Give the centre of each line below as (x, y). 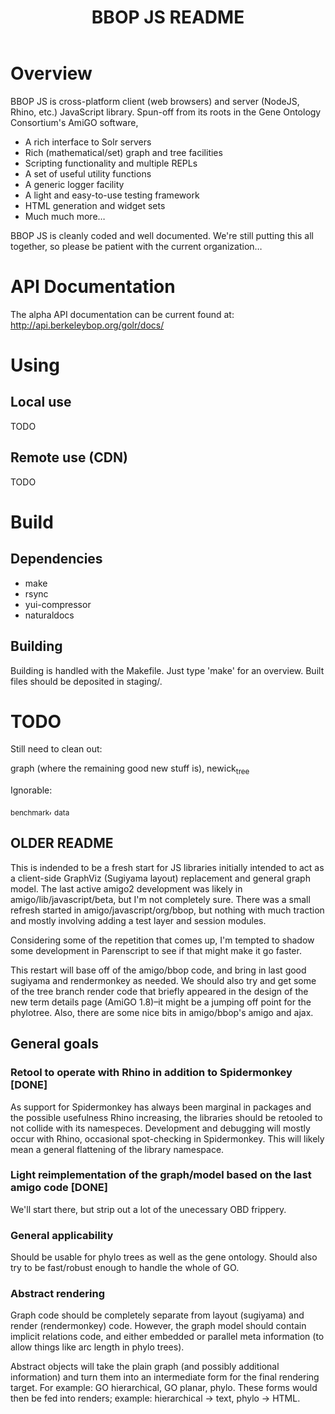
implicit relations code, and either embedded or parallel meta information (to (167, 1337)
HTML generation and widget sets (95, 205)
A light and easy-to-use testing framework (112, 195)
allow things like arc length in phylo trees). (97, 1347)
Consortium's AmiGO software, (74, 122)
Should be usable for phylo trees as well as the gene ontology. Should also (164, 1257)
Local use (41, 402)
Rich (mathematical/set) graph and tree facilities (123, 152)
